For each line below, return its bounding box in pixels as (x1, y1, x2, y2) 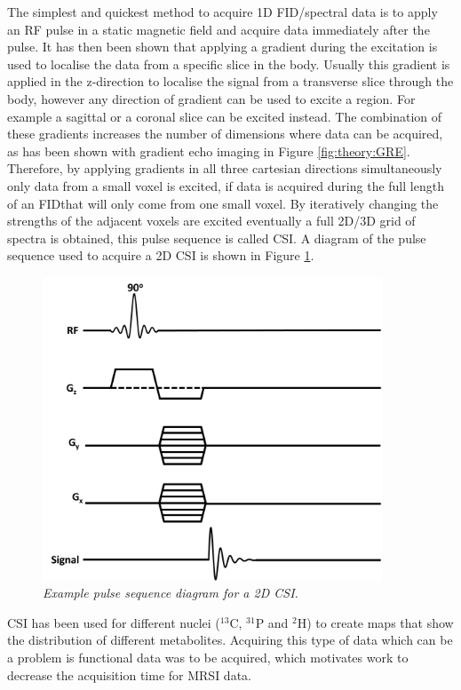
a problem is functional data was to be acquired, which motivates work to (7, 648, 409, 666)
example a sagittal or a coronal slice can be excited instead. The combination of (7, 107, 442, 125)
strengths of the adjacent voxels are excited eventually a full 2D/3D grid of (7, 211, 416, 230)
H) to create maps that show (297, 613, 454, 631)
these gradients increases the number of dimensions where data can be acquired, (7, 124, 443, 143)
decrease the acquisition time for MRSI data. (7, 665, 251, 684)
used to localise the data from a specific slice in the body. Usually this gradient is (7, 54, 450, 73)
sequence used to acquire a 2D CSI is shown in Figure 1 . (7, 246, 314, 265)
